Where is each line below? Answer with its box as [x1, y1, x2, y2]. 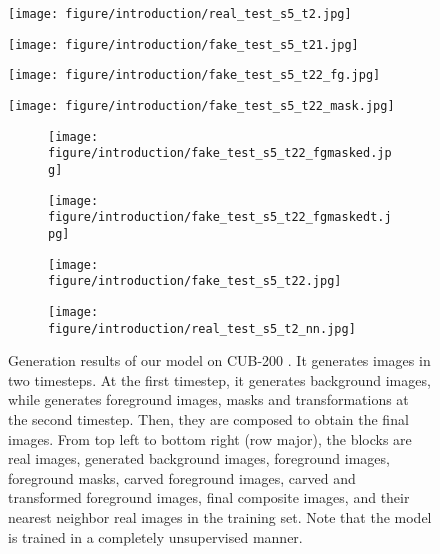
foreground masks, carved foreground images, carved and [8, 467, 356, 488]
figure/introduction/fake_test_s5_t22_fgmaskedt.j [48, 210, 392, 225]
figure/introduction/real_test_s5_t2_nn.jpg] [48, 321, 356, 336]
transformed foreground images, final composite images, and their [8, 487, 410, 508]
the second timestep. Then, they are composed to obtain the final [8, 408, 409, 429]
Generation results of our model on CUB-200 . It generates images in [8, 350, 431, 371]
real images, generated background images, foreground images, [8, 448, 390, 469]
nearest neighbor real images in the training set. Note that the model [8, 506, 432, 527]
